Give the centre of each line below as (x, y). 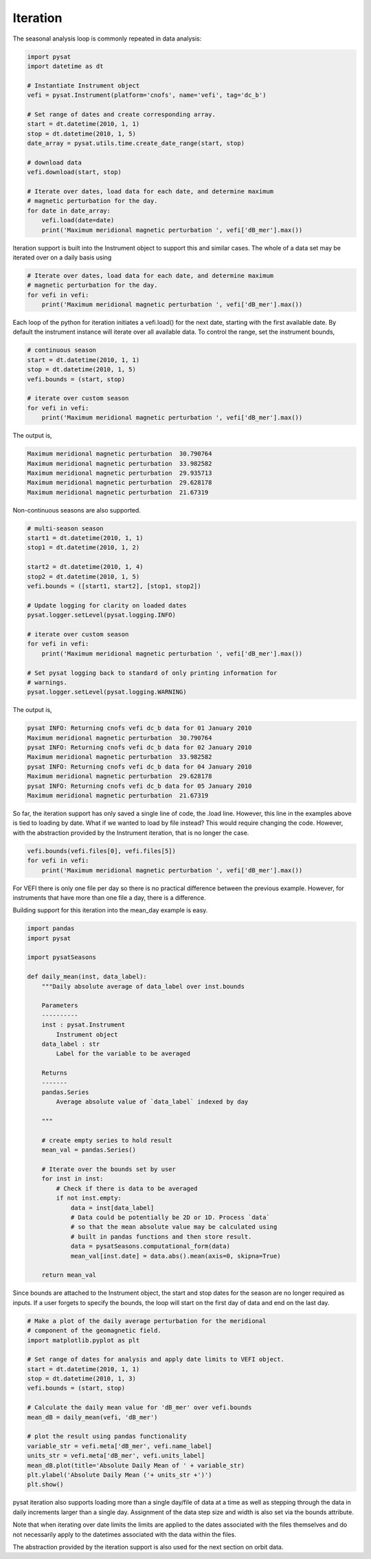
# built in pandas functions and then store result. (161, 1236)
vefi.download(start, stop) (74, 172)
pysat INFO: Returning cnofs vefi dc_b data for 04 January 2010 (139, 766)
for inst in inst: (72, 1179)
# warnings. (47, 682)
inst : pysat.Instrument (83, 1025)
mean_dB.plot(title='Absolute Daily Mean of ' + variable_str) (136, 1465)
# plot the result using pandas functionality (107, 1437)
